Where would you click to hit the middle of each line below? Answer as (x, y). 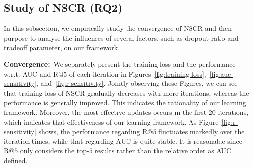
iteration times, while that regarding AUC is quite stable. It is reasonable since (123, 141)
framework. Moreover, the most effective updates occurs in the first (105, 112)
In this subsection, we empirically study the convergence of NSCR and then (118, 28)
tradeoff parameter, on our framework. (62, 47)
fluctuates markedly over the (202, 131)
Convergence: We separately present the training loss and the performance (120, 64)
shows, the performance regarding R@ (96, 131)
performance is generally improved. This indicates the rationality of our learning (125, 102)
